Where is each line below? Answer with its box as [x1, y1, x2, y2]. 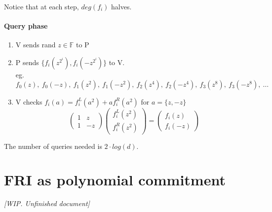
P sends [15, 57, 39, 67]
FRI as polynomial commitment [4, 170, 226, 190]
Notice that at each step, [4, 1, 79, 11]
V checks [15, 96, 42, 106]
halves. [111, 1, 132, 11]
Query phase [4, 21, 48, 31]
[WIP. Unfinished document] [4, 198, 90, 209]
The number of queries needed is [4, 141, 102, 151]
